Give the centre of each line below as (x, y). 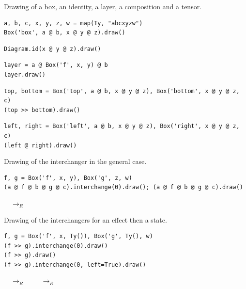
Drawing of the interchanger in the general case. (75, 161)
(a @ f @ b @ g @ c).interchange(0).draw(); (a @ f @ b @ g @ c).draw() (123, 187)
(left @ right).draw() (40, 145)
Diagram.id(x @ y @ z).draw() (53, 49)
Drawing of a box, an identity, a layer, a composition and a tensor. (103, 6)
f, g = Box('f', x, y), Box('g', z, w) (68, 178)
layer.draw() (25, 74)
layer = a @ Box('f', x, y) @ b (56, 65)
